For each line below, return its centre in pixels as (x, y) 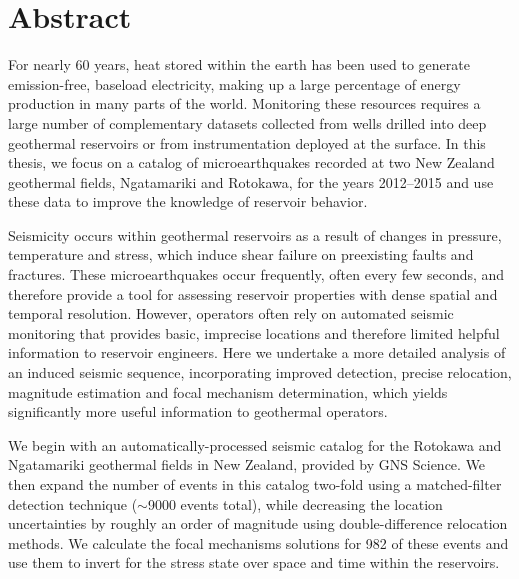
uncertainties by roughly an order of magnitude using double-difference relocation (258, 523)
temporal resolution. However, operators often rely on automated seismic (231, 313)
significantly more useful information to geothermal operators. (198, 411)
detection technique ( (73, 503)
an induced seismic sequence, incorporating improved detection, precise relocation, (260, 372)
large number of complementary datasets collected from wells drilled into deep (247, 122)
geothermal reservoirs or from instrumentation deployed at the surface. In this (247, 142)
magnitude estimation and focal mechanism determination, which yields (228, 391)
